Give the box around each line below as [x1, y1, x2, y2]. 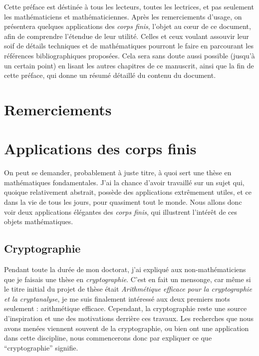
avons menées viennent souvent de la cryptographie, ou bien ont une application [4, 323, 249, 333]
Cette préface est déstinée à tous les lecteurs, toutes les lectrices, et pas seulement [4, 1, 254, 11]
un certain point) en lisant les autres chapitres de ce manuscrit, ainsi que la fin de [4, 60, 254, 70]
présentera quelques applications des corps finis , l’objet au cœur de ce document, [4, 21, 251, 31]
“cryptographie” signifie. [4, 342, 78, 353]
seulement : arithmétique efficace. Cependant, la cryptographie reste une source [4, 303, 247, 314]
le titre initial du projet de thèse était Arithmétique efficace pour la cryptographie [4, 284, 252, 294]
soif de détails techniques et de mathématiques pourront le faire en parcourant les [4, 40, 254, 51]
